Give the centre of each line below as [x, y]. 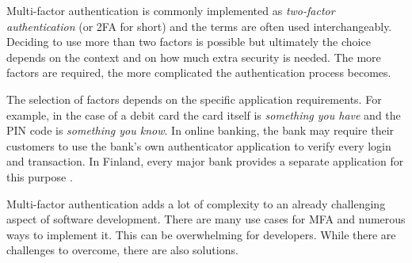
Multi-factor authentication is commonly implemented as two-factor [171, 10]
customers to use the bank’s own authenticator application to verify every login [199, 145]
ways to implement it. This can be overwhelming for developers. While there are [201, 234]
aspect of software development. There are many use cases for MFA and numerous [206, 219]
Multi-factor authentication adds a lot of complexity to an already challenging [196, 203]
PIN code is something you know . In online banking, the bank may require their [200, 130]
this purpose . [40, 176]
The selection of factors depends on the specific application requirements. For [194, 99]
